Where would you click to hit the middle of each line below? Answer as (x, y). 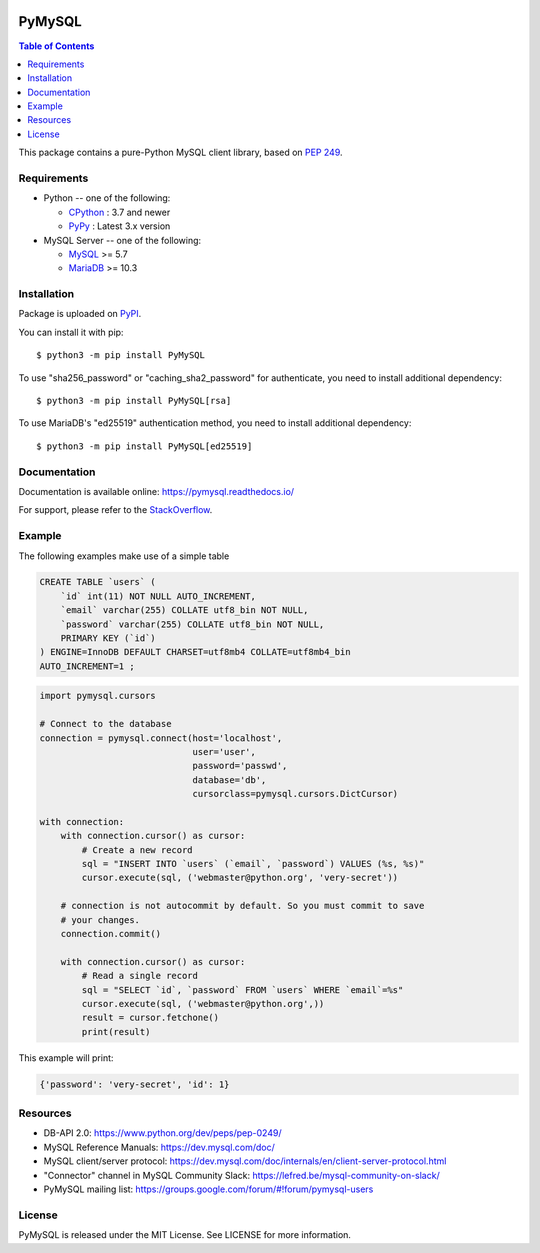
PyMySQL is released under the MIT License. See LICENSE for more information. (185, 1235)
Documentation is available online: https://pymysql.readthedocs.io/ (156, 491)
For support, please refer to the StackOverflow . (115, 510)
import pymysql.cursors (98, 696)
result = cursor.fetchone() (150, 1018)
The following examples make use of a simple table (124, 556)
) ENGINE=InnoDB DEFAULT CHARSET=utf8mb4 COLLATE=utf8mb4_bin (195, 652)
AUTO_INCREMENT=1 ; (87, 666)
